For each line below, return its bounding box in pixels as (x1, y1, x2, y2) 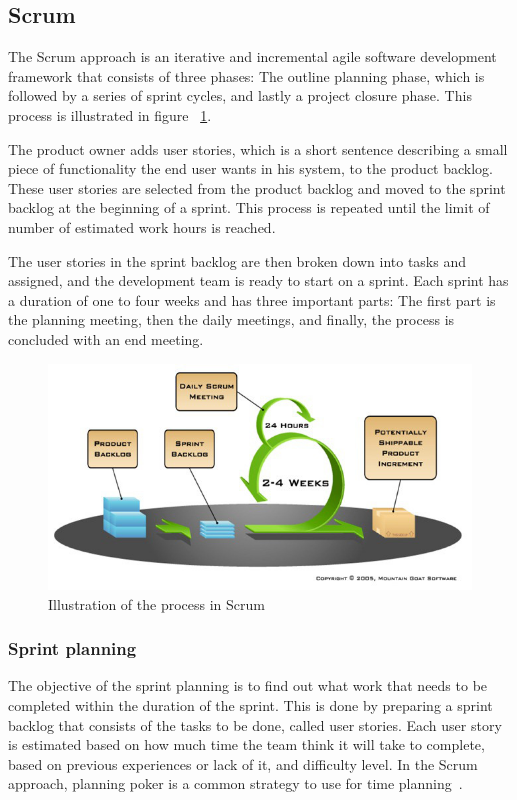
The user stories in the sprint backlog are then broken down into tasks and (8, 250, 466, 271)
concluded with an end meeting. (8, 328, 204, 349)
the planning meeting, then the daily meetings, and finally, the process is (8, 309, 455, 330)
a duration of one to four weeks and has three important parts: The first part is (8, 289, 496, 310)
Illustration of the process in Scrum (48, 593, 265, 614)
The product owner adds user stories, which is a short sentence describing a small (8, 138, 508, 159)
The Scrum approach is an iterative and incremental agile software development (8, 46, 497, 67)
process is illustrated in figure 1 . (8, 104, 212, 125)
